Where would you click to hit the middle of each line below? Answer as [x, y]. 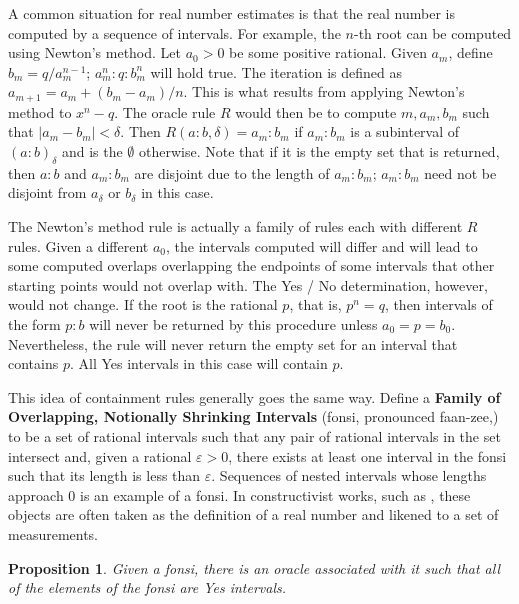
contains [33, 363]
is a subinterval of [405, 131]
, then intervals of [438, 304]
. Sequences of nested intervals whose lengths [349, 475]
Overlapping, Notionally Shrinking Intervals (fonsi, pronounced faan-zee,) [253, 416]
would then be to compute [316, 111]
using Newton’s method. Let [95, 52]
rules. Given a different [78, 245]
